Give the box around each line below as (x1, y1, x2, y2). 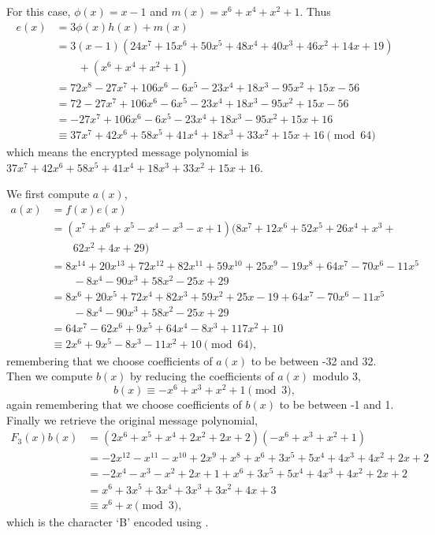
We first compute (6, 185, 90, 202)
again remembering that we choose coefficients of (6, 396, 242, 412)
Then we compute (6, 368, 93, 384)
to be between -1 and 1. (279, 396, 394, 412)
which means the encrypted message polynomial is (6, 144, 249, 160)
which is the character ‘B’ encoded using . (6, 513, 209, 529)
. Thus (299, 3, 331, 19)
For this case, (6, 3, 71, 19)
